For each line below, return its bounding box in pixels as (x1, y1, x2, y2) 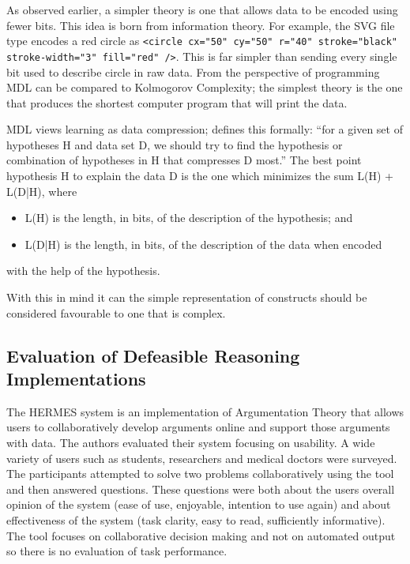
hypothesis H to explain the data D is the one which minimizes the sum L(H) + (6, 167, 393, 184)
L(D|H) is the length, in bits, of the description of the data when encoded (24, 235, 382, 252)
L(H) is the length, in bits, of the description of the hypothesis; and (24, 209, 353, 226)
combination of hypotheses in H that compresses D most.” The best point (6, 152, 362, 168)
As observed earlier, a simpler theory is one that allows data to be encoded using (6, 2, 398, 17)
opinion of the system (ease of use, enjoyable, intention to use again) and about (6, 496, 391, 513)
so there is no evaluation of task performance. (6, 543, 228, 559)
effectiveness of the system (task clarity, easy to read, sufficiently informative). (6, 511, 386, 528)
